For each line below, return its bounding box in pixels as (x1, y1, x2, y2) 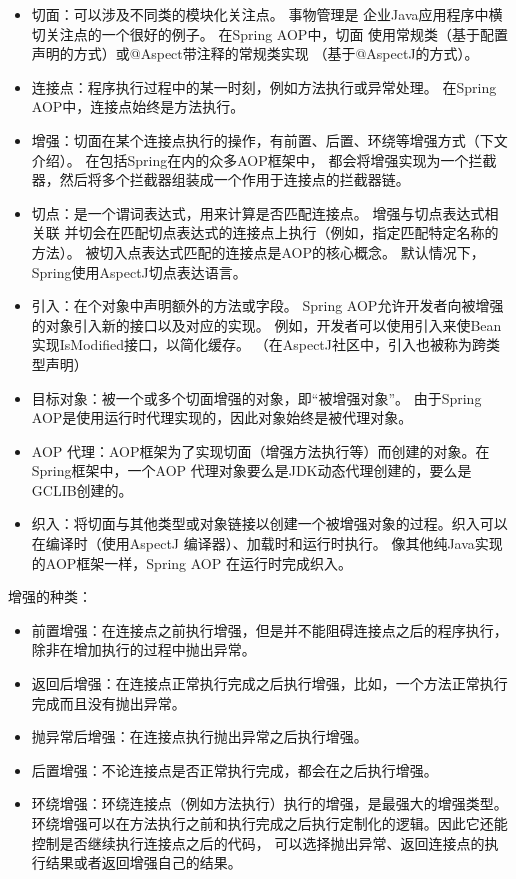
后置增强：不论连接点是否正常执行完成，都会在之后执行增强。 (31, 759, 438, 780)
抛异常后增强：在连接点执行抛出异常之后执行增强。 (31, 726, 368, 747)
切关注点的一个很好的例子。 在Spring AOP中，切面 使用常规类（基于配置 (31, 23, 509, 44)
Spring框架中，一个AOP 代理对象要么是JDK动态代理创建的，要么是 (31, 460, 472, 481)
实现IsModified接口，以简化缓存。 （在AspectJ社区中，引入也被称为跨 (31, 334, 486, 355)
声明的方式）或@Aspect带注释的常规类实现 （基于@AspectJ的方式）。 (31, 43, 479, 64)
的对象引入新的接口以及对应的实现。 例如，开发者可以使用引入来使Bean (31, 314, 502, 335)
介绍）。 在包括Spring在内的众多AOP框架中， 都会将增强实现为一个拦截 (31, 149, 497, 170)
